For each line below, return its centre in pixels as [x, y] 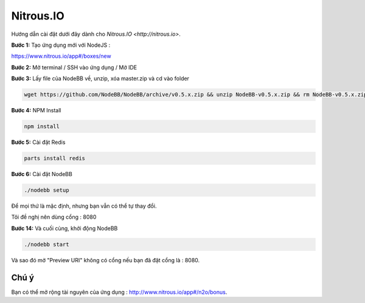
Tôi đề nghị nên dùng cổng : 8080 [54, 217]
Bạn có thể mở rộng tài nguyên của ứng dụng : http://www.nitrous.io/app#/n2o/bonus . [119, 292]
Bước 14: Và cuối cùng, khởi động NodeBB [64, 228]
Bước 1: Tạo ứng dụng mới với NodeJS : [61, 45]
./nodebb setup [47, 190]
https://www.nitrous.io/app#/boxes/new [61, 56]
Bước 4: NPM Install [36, 111]
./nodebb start [47, 244]
